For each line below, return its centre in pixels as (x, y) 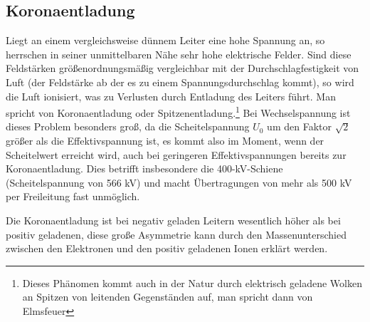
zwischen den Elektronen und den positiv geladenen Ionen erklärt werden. (167, 248)
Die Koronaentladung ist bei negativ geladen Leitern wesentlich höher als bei (173, 220)
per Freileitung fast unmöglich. (73, 196)
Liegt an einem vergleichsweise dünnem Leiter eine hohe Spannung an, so (165, 40)
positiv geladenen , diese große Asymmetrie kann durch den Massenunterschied (176, 234)
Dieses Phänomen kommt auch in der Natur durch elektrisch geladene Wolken (192, 282)
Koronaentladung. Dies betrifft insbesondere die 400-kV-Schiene (144, 168)
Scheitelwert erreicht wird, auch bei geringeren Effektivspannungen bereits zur (176, 154)
